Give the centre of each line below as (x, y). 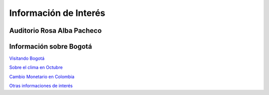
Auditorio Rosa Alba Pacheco (56, 31)
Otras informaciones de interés (41, 86)
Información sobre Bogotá (51, 47)
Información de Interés (57, 13)
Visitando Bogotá (27, 58)
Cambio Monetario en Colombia (42, 77)
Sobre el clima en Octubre (36, 68)
